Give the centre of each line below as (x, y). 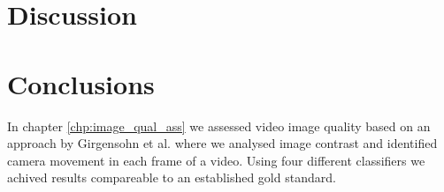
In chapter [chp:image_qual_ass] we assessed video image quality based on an (219, 126)
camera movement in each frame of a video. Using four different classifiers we (216, 160)
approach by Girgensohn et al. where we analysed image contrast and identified (222, 143)
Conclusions (81, 83)
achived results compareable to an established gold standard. (172, 177)
